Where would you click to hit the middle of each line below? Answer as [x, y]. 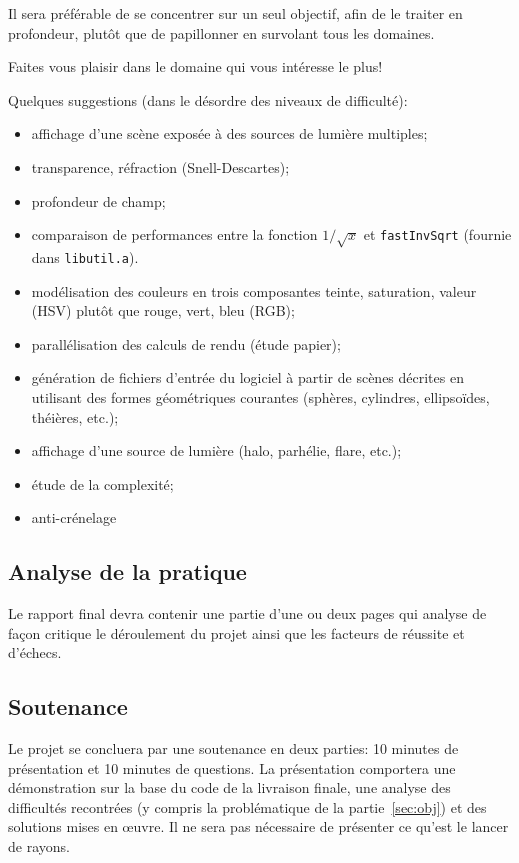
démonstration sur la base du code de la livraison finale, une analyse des [229, 787]
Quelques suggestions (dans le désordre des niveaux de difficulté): [208, 99]
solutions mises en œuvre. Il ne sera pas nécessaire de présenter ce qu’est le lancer [258, 826]
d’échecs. [35, 652]
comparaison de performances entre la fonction [174, 234]
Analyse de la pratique [127, 571]
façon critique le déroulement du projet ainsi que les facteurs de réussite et [236, 632]
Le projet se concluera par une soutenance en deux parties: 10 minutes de [233, 748]
